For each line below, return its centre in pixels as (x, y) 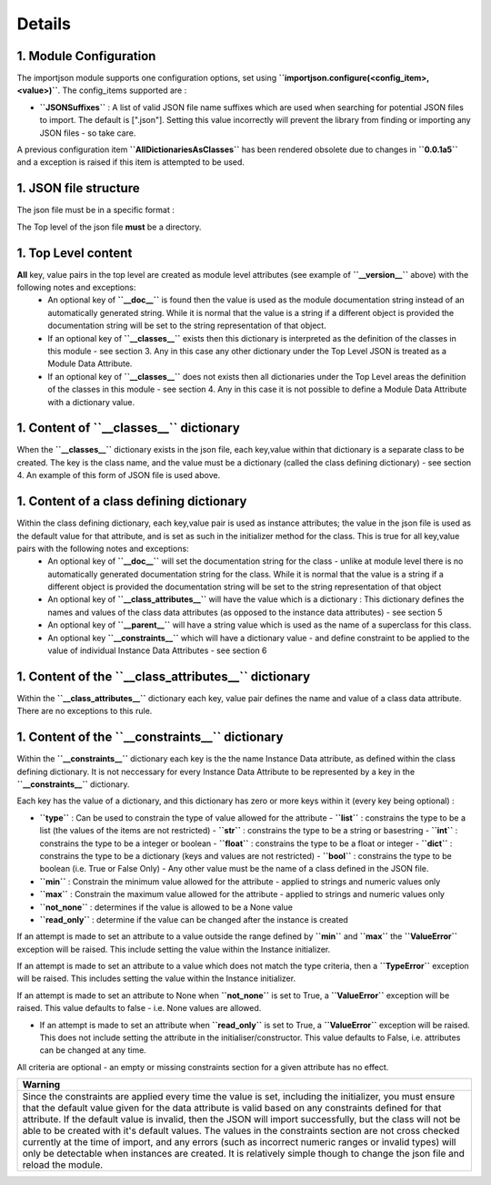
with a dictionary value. (91, 402)
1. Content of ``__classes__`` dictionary (128, 428)
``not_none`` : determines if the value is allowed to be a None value (166, 907)
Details (44, 24)
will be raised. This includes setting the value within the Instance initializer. (156, 978)
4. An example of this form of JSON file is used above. (119, 475)
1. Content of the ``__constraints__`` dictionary (150, 737)
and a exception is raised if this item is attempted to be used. (131, 162)
